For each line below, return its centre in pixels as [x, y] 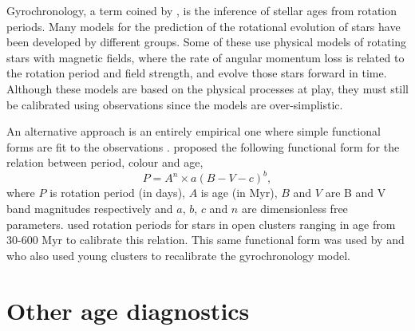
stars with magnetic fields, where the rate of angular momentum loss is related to [206, 57]
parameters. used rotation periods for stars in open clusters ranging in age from [201, 224]
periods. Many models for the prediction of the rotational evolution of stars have [204, 26]
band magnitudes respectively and [90, 209]
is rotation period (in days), [117, 193]
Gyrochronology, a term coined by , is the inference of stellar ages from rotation [202, 10]
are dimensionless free [294, 209]
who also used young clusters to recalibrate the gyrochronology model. [179, 255]
